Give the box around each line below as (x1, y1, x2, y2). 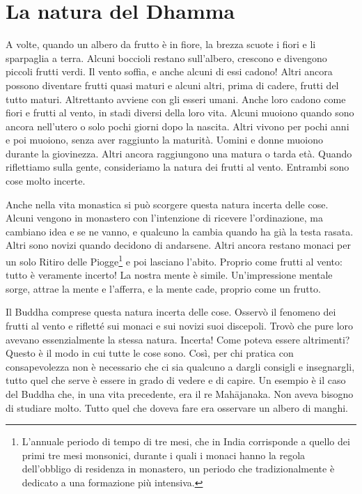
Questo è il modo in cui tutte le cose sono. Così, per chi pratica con (6, 346, 294, 360)
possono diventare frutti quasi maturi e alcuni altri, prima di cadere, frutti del (6, 77, 339, 92)
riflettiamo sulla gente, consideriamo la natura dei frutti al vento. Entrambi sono (6, 160, 349, 174)
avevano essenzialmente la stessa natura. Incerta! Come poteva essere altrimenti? (6, 332, 350, 346)
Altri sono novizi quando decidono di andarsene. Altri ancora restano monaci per (6, 238, 351, 252)
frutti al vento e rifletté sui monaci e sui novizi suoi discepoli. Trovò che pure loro (6, 318, 354, 333)
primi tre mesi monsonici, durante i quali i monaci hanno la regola (22, 447, 306, 462)
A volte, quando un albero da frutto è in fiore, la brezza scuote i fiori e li (6, 37, 316, 52)
